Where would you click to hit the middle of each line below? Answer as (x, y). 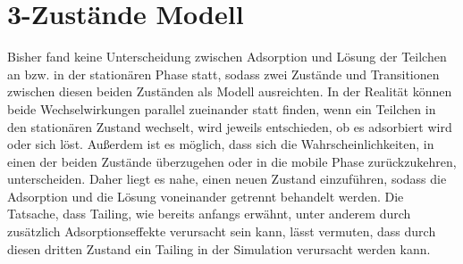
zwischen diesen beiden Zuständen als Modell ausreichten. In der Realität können (230, 91)
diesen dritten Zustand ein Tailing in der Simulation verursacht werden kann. (219, 248)
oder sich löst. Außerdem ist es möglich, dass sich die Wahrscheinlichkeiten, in (221, 144)
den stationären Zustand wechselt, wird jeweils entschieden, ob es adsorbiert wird (230, 126)
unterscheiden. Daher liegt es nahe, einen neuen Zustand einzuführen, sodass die (227, 179)
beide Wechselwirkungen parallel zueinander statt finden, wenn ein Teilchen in (222, 108)
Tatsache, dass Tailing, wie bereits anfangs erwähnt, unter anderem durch (209, 214)
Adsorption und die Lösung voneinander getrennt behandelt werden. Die (206, 196)
